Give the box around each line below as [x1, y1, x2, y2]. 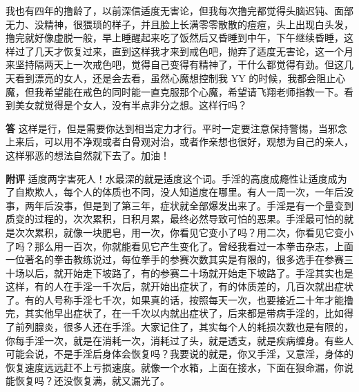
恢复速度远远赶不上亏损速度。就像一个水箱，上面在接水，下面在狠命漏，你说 [6, 360, 353, 374]
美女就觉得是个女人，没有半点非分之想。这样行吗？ [14, 98, 247, 112]
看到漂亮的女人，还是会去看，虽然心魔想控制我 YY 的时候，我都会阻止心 [14, 70, 346, 85]
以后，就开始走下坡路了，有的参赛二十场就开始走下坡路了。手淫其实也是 [24, 265, 353, 280]
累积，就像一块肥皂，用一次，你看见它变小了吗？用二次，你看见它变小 [34, 225, 353, 239]
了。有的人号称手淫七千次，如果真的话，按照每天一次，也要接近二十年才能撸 [6, 292, 353, 307]
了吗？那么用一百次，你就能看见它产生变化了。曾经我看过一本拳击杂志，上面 [6, 238, 353, 253]
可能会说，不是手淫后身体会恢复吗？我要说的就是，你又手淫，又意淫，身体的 [6, 347, 353, 361]
